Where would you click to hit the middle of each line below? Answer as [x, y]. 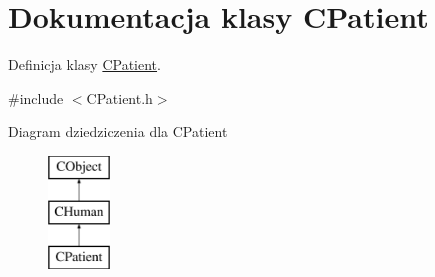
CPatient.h [119, 97]
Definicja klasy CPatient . [84, 64]
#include [36, 97]
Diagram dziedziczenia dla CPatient [118, 131]
